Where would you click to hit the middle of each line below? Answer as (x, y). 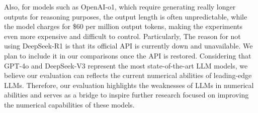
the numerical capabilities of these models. (69, 104)
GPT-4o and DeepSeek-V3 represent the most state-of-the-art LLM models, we (126, 65)
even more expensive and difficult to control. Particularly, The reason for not (122, 36)
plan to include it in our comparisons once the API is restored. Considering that (128, 55)
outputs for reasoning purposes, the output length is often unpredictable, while (126, 16)
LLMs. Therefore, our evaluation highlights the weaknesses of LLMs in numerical (129, 85)
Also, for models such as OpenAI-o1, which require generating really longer (120, 6)
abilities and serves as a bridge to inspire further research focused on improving (126, 95)
